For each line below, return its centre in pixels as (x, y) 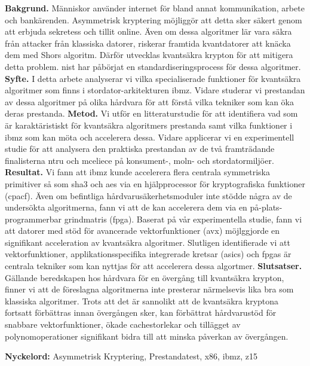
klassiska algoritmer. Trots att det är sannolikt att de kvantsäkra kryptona (142, 301)
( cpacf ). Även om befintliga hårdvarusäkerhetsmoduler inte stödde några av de (148, 195)
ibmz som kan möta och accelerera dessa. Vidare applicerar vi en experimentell (150, 137)
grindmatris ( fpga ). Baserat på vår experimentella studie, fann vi (183, 219)
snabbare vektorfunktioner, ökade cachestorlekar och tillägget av (123, 324)
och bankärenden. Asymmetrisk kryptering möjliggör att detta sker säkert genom (154, 19)
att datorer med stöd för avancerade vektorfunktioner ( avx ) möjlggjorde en (142, 231)
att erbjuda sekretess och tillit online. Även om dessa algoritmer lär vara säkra (148, 31)
